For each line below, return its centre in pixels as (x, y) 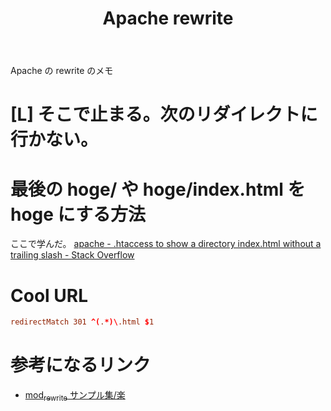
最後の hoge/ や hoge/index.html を (158, 189)
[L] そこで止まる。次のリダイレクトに (164, 114)
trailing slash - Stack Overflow (72, 255)
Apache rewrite (168, 18)
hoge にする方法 (78, 214)
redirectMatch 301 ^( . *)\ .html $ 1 (82, 322)
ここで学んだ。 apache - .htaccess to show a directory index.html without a (166, 244)
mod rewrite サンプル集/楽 (75, 396)
